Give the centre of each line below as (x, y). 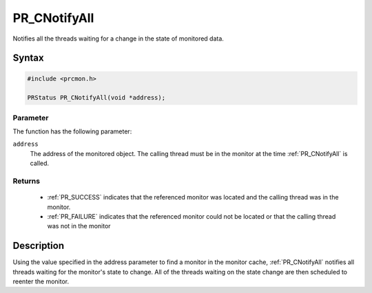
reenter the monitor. (41, 281)
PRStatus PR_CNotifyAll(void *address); (96, 98)
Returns (27, 181)
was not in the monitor (79, 226)
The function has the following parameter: (72, 131)
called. (40, 163)
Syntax (28, 58)
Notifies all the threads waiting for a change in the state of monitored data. (118, 39)
